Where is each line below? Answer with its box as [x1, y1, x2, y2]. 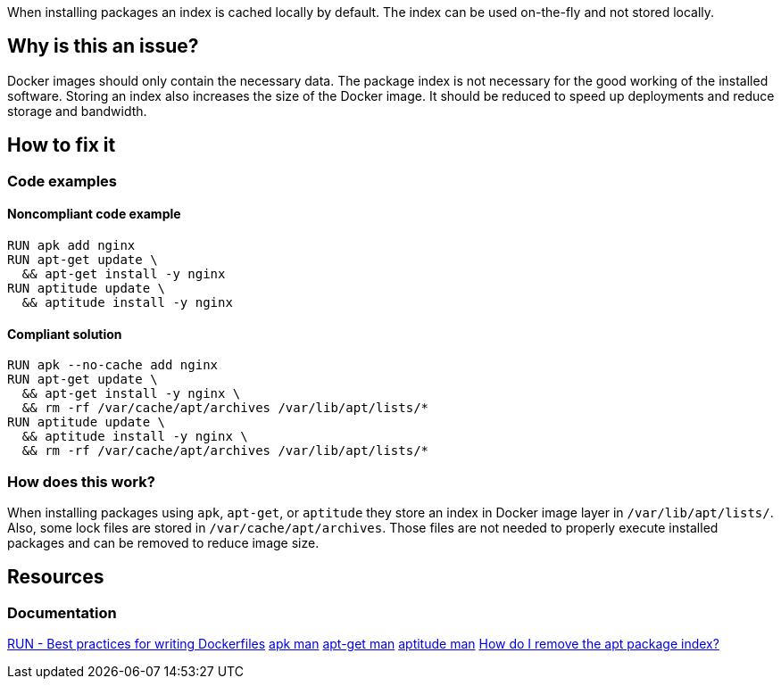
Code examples [7, 171, 118, 190]
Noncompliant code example [7, 206, 181, 222]
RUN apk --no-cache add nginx [7, 358, 219, 373]
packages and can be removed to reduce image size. [7, 534, 320, 550]
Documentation [7, 603, 117, 622]
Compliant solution [7, 326, 122, 342]
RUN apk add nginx [7, 237, 136, 252]
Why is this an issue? [7, 35, 199, 58]
